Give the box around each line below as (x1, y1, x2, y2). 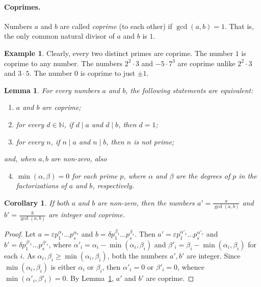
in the (239, 170, 257, 181)
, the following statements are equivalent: (125, 84, 253, 95)
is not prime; (134, 136, 174, 147)
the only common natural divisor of (4, 31, 115, 41)
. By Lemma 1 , (66, 272, 114, 283)
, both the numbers (107, 250, 168, 261)
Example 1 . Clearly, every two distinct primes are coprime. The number (4, 47, 233, 58)
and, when (4, 153, 36, 164)
